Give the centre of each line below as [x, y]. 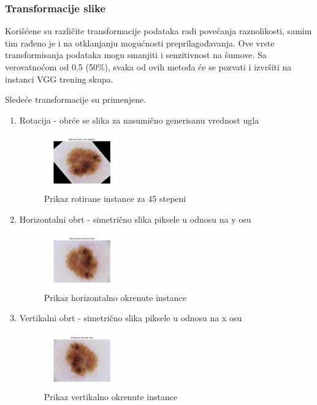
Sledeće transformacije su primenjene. [76, 99]
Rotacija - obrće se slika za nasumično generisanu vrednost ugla [139, 120]
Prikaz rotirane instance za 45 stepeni [115, 198]
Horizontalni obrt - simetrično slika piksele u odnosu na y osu [135, 219]
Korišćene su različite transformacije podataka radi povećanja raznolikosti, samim [158, 31]
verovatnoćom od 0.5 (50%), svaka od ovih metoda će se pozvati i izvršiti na [148, 67]
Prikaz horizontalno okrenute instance [115, 297]
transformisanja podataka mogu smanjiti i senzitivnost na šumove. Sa [136, 55]
